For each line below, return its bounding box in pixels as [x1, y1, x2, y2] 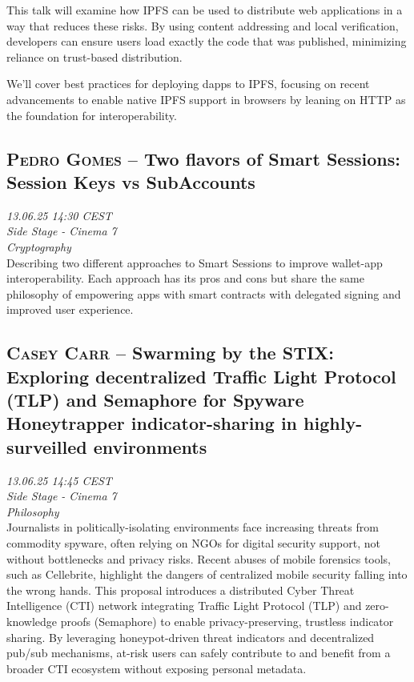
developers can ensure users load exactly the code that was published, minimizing [6, 33, 407, 50]
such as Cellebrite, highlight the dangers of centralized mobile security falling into [6, 566, 408, 583]
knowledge [6, 613, 57, 630]
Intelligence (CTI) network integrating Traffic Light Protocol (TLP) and [6, 597, 362, 614]
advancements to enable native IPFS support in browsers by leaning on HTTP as [6, 90, 406, 107]
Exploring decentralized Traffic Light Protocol [6, 363, 396, 388]
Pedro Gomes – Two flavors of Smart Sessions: [6, 146, 400, 170]
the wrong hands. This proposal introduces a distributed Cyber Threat [6, 581, 355, 598]
